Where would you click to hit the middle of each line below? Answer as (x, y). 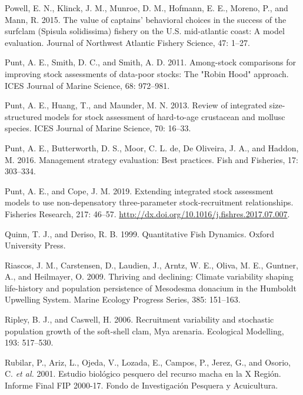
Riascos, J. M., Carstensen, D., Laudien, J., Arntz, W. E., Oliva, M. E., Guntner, (151, 265)
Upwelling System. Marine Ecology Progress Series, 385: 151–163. (123, 299)
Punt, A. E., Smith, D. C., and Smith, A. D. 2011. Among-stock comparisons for (151, 62)
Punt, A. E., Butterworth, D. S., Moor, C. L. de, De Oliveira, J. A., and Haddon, (152, 147)
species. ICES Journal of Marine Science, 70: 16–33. (98, 128)
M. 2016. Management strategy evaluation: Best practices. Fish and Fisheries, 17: (151, 159)
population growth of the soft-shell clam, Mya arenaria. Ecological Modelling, (144, 331)
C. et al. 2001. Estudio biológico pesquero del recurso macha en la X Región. (143, 374)
